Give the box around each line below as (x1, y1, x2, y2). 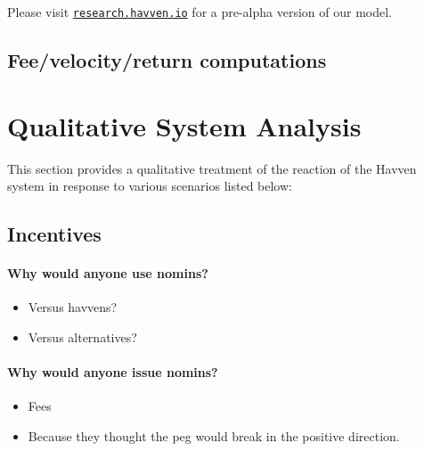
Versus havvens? (28, 298, 118, 316)
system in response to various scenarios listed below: (7, 176, 292, 195)
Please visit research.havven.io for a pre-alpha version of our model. (7, 3, 393, 20)
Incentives (7, 220, 102, 248)
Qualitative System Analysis (7, 107, 362, 143)
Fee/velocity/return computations (7, 46, 327, 74)
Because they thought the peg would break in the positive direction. (28, 426, 400, 445)
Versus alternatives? (28, 327, 137, 346)
